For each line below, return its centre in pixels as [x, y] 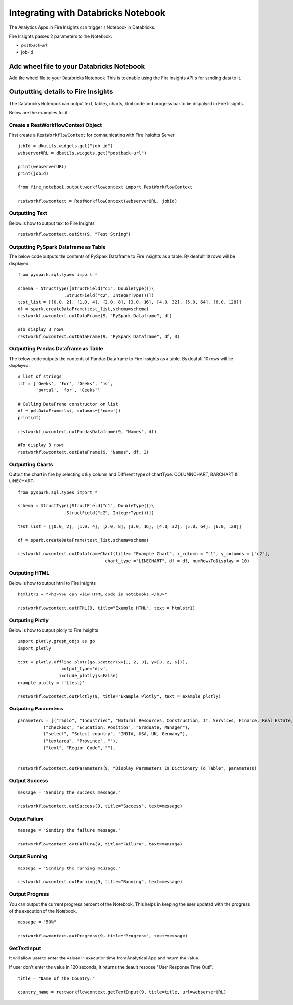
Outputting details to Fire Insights [61, 92]
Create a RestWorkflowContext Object [55, 125]
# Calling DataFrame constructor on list [68, 404]
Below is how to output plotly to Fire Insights [54, 630]
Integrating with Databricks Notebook [87, 13]
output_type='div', [85, 669]
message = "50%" [37, 922]
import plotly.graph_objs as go [56, 641]
